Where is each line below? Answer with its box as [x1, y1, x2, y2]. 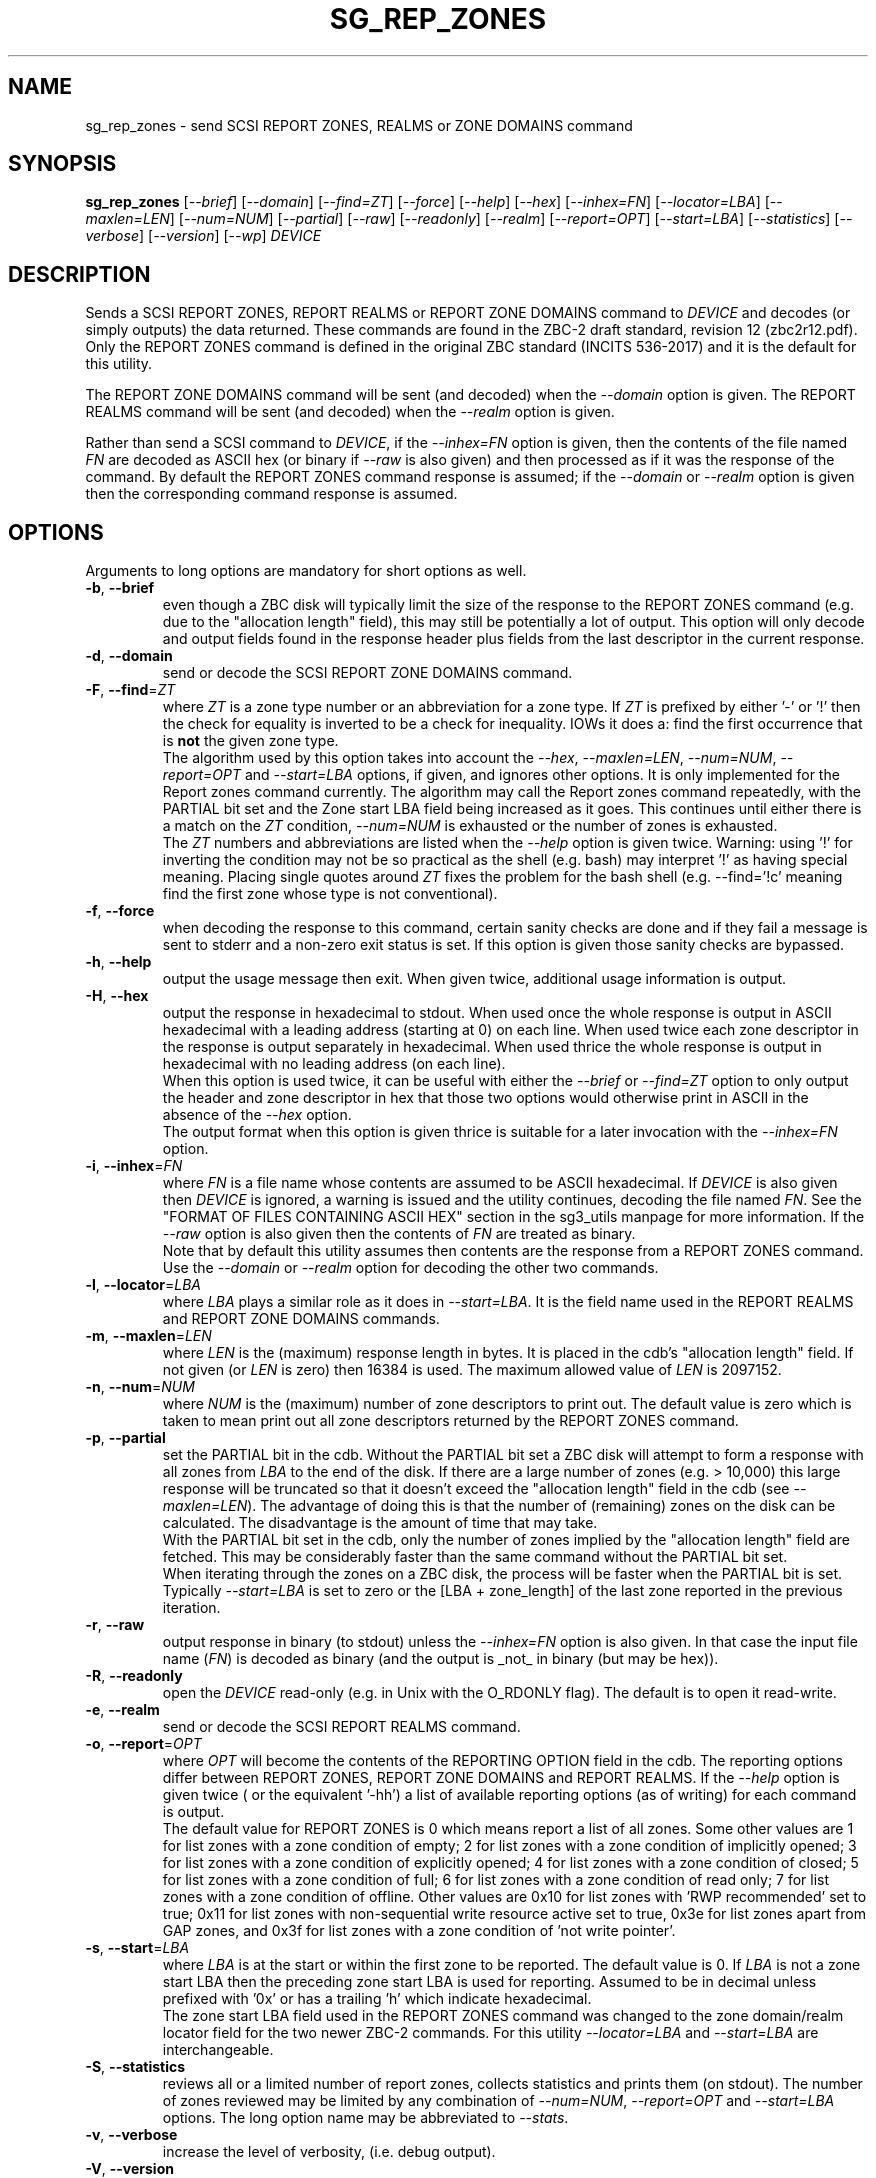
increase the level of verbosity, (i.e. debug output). [162, 2143, 496, 2161]
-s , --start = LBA [85, 1939, 190, 1957]
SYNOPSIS [8, 151, 117, 177]
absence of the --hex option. [162, 1106, 352, 1124]
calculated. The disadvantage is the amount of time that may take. [162, 1514, 598, 1532]
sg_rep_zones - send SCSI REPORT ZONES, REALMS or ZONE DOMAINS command [85, 116, 633, 134]
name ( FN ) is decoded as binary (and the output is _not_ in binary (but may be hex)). [162, 1650, 719, 1668]
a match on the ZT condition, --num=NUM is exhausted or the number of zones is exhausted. [162, 817, 778, 835]
